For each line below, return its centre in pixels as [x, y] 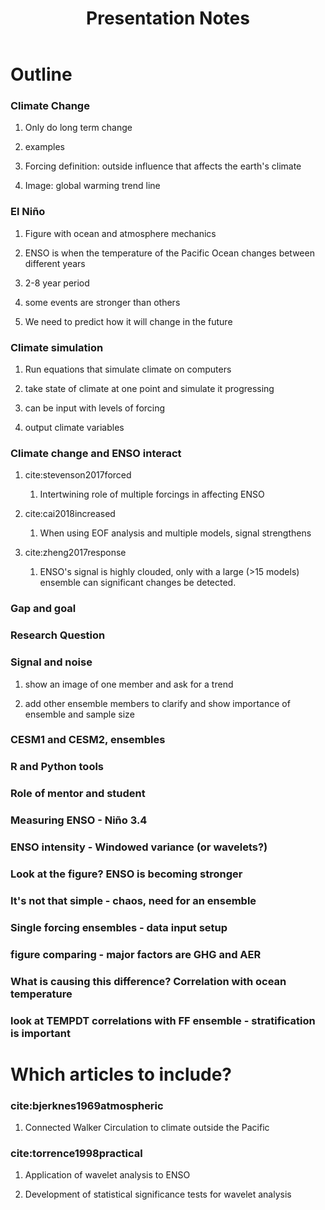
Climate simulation [57, 347]
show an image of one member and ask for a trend [129, 684]
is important [40, 1033]
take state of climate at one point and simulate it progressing [149, 389]
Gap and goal [43, 609]
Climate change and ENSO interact [96, 453]
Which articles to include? [121, 1074]
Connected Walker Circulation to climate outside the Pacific [147, 1128]
